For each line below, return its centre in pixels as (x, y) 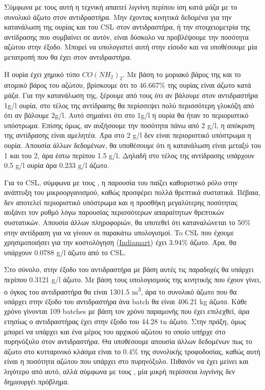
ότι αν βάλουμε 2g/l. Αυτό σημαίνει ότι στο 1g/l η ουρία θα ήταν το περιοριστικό (126, 115)
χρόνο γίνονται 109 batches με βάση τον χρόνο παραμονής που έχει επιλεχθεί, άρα (127, 311)
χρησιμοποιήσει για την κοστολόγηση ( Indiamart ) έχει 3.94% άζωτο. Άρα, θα (120, 242)
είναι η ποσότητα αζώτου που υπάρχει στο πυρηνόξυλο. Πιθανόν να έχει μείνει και (126, 361)
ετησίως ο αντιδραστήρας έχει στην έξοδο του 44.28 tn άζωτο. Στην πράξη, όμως (125, 321)
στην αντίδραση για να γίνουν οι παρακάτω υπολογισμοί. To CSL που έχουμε (119, 232)
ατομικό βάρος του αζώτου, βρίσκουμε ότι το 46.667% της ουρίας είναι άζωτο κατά (128, 85)
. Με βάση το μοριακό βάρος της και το (182, 74)
